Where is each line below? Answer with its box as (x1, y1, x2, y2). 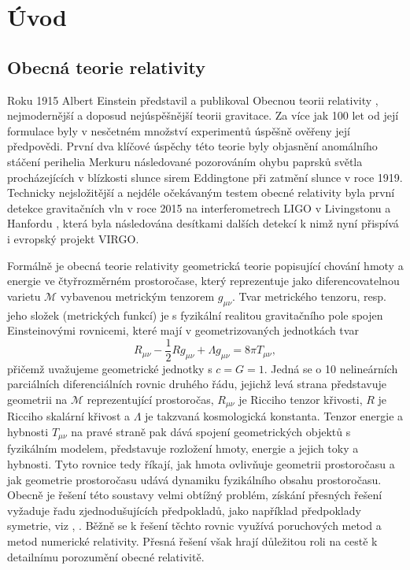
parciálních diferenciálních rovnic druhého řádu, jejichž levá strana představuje (7, 376, 386, 392)
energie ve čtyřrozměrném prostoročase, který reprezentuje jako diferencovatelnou (7, 272, 400, 289)
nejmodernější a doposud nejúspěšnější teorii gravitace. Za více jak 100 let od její (7, 107, 399, 124)
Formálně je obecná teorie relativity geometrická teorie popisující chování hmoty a (7, 257, 404, 273)
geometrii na (7, 390, 68, 407)
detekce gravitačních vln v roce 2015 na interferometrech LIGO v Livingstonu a (7, 199, 391, 216)
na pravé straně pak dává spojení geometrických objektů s (71, 423, 351, 439)
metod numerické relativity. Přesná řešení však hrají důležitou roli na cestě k (7, 533, 378, 549)
